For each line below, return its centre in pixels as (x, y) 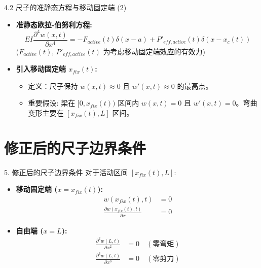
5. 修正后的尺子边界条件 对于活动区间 (66, 172)
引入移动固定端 (41, 69)
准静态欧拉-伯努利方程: (54, 24)
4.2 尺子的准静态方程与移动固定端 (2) (65, 7)
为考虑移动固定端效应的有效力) (154, 51)
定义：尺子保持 (53, 86)
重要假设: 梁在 (52, 103)
